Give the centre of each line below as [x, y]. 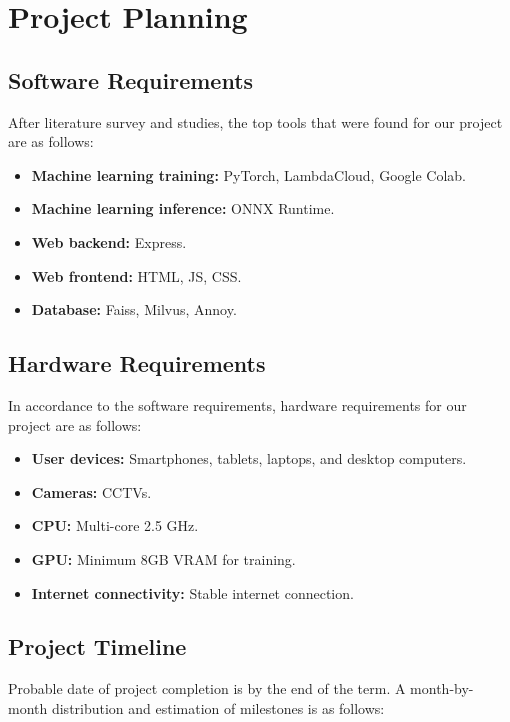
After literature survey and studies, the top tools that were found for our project [255, 121]
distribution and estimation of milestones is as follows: [218, 707]
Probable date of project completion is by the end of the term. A [207, 688]
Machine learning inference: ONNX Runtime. [183, 208]
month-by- [442, 688]
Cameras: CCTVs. [91, 491]
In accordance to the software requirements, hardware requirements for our [237, 404]
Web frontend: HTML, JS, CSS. [136, 275]
